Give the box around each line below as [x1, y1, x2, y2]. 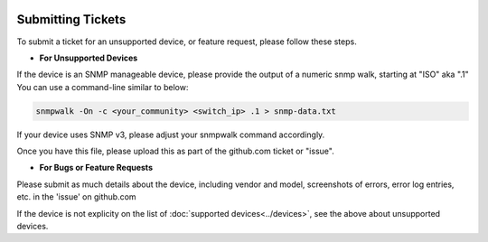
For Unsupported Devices [39, 52, 138, 63]
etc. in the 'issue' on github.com [16, 191, 136, 202]
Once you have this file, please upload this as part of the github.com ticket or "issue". [16, 145, 334, 157]
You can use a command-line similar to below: [16, 81, 189, 92]
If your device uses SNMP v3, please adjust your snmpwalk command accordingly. [16, 129, 325, 140]
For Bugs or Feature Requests [39, 163, 154, 173]
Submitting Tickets [16, 12, 127, 27]
